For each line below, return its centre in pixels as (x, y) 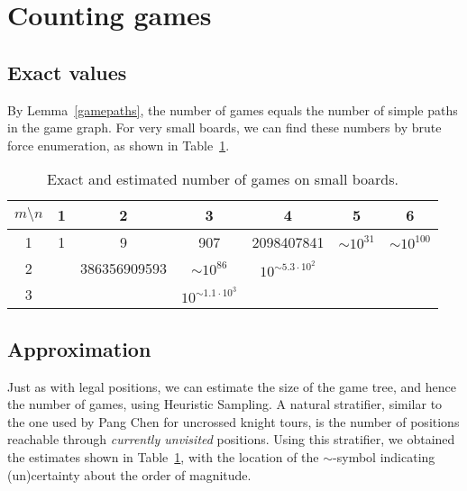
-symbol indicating (384, 456)
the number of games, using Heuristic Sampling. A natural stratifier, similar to (225, 404)
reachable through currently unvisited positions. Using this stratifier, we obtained (231, 439)
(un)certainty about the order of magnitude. (129, 474)
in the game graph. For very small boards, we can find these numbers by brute (224, 127)
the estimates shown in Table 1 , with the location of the (163, 456)
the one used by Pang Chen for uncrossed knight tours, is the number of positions (233, 421)
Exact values (67, 72)
